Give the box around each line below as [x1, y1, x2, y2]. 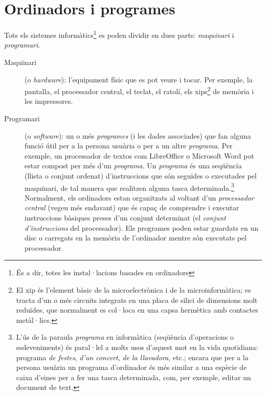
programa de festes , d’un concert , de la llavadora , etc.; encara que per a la [16, 352, 249, 362]
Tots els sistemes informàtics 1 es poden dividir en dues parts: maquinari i [4, 28, 234, 40]
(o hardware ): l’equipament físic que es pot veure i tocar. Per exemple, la [25, 74, 253, 84]
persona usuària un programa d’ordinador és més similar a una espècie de [16, 362, 247, 372]
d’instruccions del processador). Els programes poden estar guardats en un [25, 222, 258, 233]
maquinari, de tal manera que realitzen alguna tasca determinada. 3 [25, 181, 234, 193]
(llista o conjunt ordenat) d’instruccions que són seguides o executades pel [25, 170, 257, 181]
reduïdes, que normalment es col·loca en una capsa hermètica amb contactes [16, 304, 258, 315]
